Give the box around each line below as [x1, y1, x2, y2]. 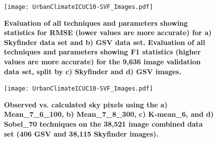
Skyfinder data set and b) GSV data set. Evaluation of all [4, 37, 205, 47]
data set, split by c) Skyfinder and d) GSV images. [4, 66, 181, 76]
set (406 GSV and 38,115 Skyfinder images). [4, 128, 159, 139]
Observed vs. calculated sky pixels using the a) [4, 99, 167, 109]
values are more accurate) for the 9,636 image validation [4, 56, 201, 67]
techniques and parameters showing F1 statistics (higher [4, 47, 201, 57]
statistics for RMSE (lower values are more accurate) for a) [4, 27, 212, 38]
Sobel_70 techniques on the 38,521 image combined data [4, 119, 203, 129]
